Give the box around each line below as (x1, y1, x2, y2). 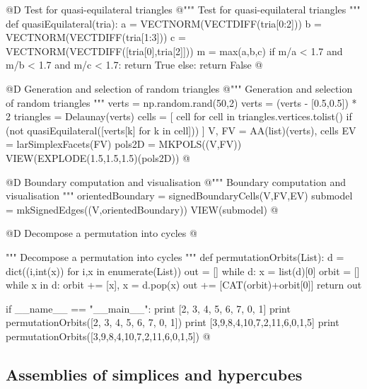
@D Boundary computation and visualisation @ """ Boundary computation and (6, 174, 346, 189)
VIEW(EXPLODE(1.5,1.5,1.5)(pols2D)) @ (6, 150, 190, 165)
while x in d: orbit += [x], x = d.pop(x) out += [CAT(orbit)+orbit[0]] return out (6, 277, 362, 292)
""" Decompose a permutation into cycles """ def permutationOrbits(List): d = (6, 249, 344, 264)
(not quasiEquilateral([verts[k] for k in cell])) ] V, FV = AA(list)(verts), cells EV (6, 122, 356, 137)
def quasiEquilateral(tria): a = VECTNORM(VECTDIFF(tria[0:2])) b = (6, 16, 322, 30)
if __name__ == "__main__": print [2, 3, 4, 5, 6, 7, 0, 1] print (6, 301, 291, 315)
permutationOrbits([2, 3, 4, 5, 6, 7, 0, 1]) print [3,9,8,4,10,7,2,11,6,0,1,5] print (6, 315, 339, 330)
